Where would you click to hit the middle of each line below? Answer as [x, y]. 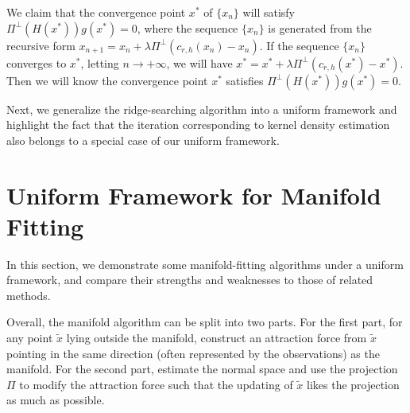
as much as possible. [56, 400]
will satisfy [269, 12]
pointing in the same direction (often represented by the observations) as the [193, 353]
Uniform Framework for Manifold [194, 195]
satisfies [245, 80]
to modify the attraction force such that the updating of [156, 384]
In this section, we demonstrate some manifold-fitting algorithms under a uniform [205, 264]
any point [30, 338]
